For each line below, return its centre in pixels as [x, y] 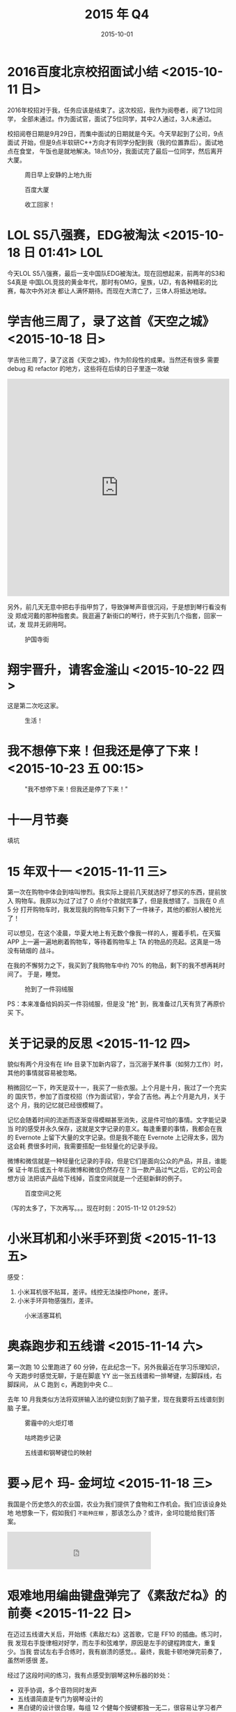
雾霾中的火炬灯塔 [49, 1423]
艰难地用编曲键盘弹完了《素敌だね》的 [117, 1596]
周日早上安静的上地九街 [58, 175]
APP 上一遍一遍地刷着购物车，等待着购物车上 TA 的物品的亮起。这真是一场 [114, 942]
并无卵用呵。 [52, 624]
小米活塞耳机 [43, 1316]
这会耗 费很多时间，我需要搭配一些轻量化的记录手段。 [84, 1146]
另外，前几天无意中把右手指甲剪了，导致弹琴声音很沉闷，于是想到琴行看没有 [117, 607]
